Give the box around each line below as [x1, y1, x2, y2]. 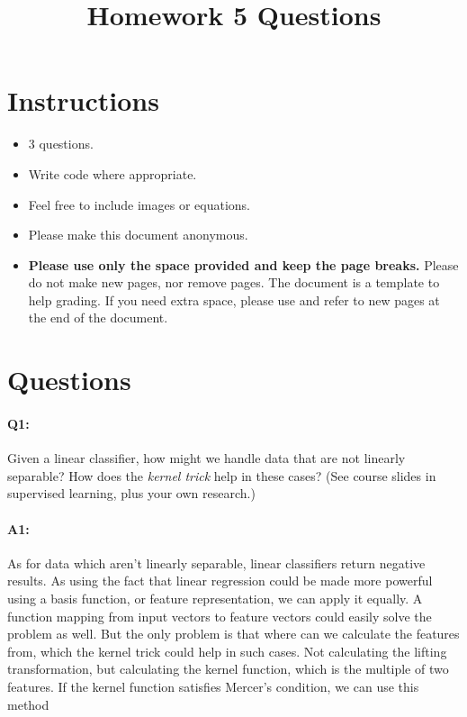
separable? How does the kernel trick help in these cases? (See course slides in [7, 466, 436, 485]
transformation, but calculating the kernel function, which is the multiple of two [7, 659, 449, 678]
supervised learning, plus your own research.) [7, 484, 256, 503]
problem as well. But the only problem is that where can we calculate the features [7, 624, 460, 643]
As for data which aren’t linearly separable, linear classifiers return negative [7, 553, 426, 572]
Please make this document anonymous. [28, 225, 248, 244]
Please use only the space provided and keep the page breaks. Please [28, 255, 459, 274]
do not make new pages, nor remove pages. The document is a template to [28, 273, 440, 292]
